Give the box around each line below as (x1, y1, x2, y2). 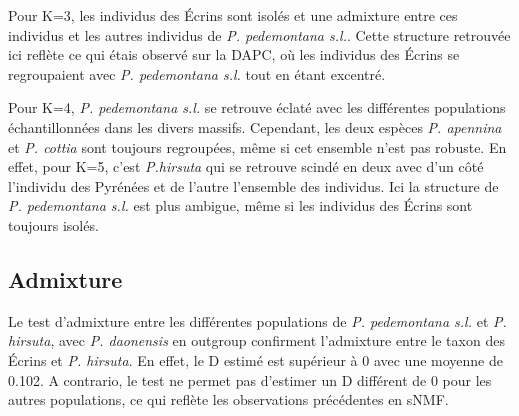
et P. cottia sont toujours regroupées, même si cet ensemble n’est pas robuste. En (8, 136, 507, 157)
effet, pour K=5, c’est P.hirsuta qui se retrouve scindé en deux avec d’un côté (8, 156, 484, 177)
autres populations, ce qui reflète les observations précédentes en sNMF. (8, 389, 449, 410)
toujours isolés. (8, 214, 99, 235)
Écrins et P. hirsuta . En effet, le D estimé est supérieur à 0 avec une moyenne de (8, 349, 503, 370)
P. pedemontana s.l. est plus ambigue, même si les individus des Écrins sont (8, 195, 473, 216)
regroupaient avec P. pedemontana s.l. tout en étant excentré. (8, 63, 386, 84)
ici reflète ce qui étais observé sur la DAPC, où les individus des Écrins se (8, 44, 460, 65)
